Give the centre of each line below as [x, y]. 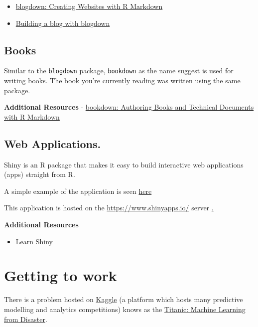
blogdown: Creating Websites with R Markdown [89, 6]
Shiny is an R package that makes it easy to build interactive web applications [124, 164]
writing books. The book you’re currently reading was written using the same [122, 81]
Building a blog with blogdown [63, 23]
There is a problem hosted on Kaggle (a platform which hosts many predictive [124, 299]
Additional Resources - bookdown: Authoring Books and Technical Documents [129, 107]
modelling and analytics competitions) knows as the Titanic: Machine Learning [125, 309]
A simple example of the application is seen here [78, 191]
